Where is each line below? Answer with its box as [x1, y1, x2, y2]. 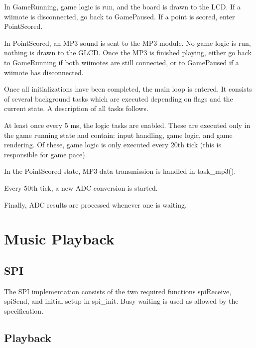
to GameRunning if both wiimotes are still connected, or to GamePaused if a [4, 57, 239, 67]
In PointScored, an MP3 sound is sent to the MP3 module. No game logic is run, [4, 37, 251, 48]
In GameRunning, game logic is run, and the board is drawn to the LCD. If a [4, 1, 241, 11]
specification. [4, 305, 44, 316]
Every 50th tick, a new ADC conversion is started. [4, 182, 158, 193]
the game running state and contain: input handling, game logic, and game [4, 129, 233, 140]
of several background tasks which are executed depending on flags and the [4, 93, 233, 104]
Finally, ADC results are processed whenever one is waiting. [4, 199, 187, 210]
